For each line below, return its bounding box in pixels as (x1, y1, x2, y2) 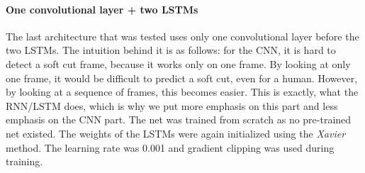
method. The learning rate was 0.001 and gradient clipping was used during (6, 140, 335, 155)
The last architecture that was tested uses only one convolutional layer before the (6, 28, 359, 43)
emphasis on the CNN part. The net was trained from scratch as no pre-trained (6, 112, 352, 127)
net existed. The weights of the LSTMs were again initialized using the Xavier (6, 125, 346, 140)
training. (6, 154, 43, 169)
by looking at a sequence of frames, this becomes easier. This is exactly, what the (6, 84, 359, 99)
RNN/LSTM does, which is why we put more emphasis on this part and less (6, 98, 338, 113)
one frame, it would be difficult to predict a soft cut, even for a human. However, (6, 70, 358, 85)
